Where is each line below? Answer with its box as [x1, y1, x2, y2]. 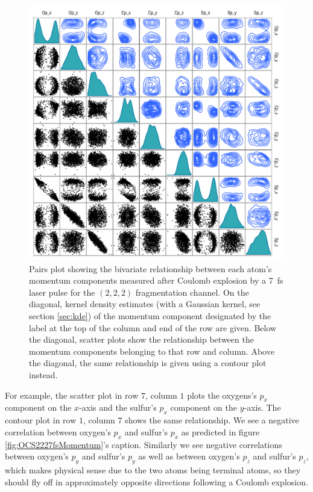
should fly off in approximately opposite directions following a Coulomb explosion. [5, 475, 308, 488]
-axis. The [244, 401, 281, 414]
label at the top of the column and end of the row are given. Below [29, 321, 277, 334]
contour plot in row [5, 414, 77, 426]
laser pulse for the [29, 285, 95, 298]
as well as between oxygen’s [138, 450, 240, 462]
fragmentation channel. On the [135, 285, 249, 298]
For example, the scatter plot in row [5, 388, 139, 401]
